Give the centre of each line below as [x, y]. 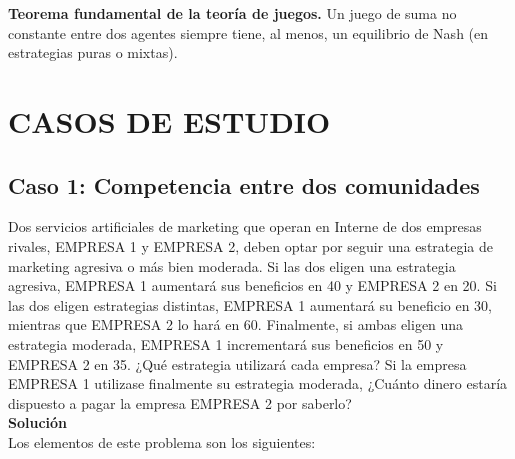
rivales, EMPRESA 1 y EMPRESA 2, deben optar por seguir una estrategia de [251, 245]
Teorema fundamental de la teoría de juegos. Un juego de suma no [232, 13]
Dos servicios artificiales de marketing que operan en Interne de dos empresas [245, 226]
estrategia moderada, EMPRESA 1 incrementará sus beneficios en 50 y [226, 343]
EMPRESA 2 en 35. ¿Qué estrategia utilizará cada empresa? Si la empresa [237, 363]
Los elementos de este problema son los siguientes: [162, 441]
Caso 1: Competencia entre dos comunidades [244, 184]
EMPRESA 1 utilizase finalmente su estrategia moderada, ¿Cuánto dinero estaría [258, 383]
